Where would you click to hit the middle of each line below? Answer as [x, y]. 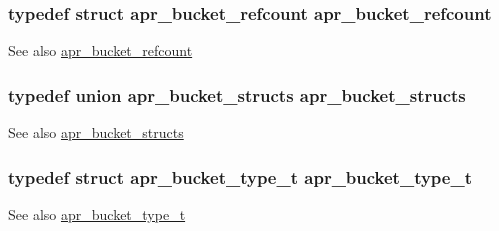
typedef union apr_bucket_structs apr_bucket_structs [237, 94]
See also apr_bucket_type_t [97, 213]
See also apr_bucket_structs [96, 132]
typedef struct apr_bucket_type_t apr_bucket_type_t [240, 176]
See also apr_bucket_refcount [100, 50]
